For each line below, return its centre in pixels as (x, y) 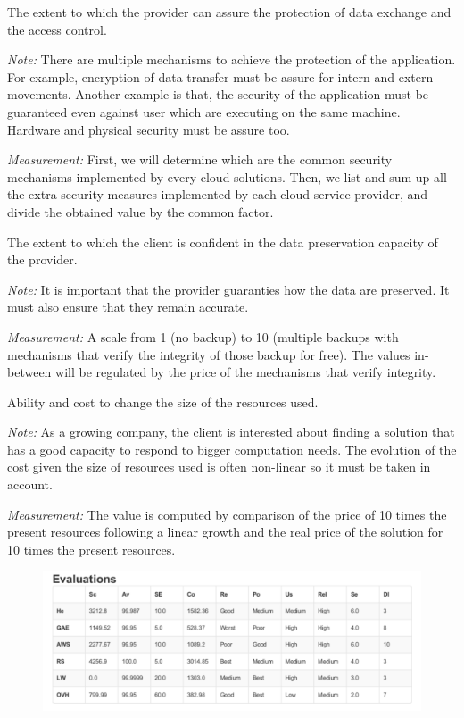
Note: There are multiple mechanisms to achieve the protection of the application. (232, 59)
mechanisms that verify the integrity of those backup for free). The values (209, 354)
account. (30, 484)
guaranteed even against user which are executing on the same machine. (204, 111)
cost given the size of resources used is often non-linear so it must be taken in (219, 467)
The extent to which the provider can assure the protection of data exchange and (229, 12)
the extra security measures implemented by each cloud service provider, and (218, 194)
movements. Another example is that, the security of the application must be (218, 94)
